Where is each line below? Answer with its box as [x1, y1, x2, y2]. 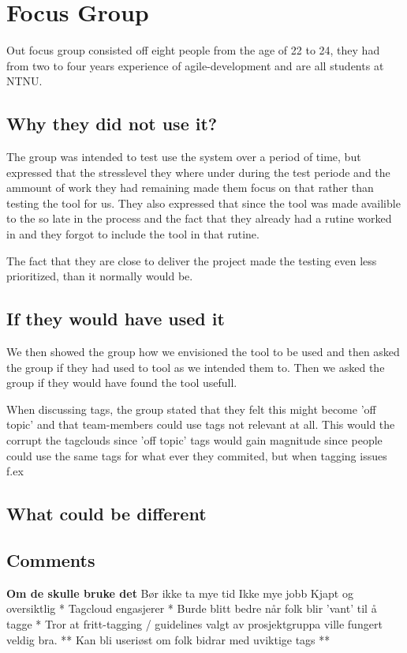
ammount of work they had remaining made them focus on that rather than [6, 179, 374, 196]
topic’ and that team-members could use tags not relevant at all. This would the [6, 416, 395, 433]
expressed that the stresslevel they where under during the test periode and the [6, 163, 390, 180]
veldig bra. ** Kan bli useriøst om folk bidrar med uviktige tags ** [6, 631, 330, 647]
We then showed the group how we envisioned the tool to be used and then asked [6, 343, 400, 360]
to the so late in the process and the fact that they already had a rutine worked [6, 210, 392, 227]
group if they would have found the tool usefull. [6, 374, 237, 391]
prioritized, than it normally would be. [6, 268, 193, 284]
